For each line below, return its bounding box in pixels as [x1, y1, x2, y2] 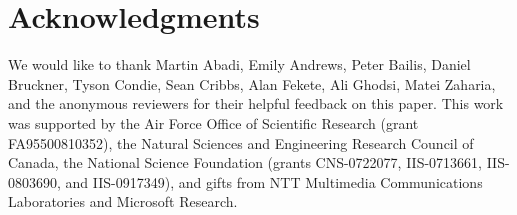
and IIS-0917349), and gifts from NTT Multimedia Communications [65, 171, 483, 192]
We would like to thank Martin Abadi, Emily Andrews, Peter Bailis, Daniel [8, 54, 471, 75]
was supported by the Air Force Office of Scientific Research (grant [8, 112, 419, 133]
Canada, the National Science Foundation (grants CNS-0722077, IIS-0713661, [8, 152, 483, 173]
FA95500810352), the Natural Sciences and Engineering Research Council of [8, 132, 474, 153]
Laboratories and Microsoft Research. [8, 191, 238, 212]
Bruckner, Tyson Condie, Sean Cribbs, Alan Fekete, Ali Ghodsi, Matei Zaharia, [8, 73, 496, 94]
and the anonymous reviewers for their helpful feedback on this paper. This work [8, 93, 504, 114]
